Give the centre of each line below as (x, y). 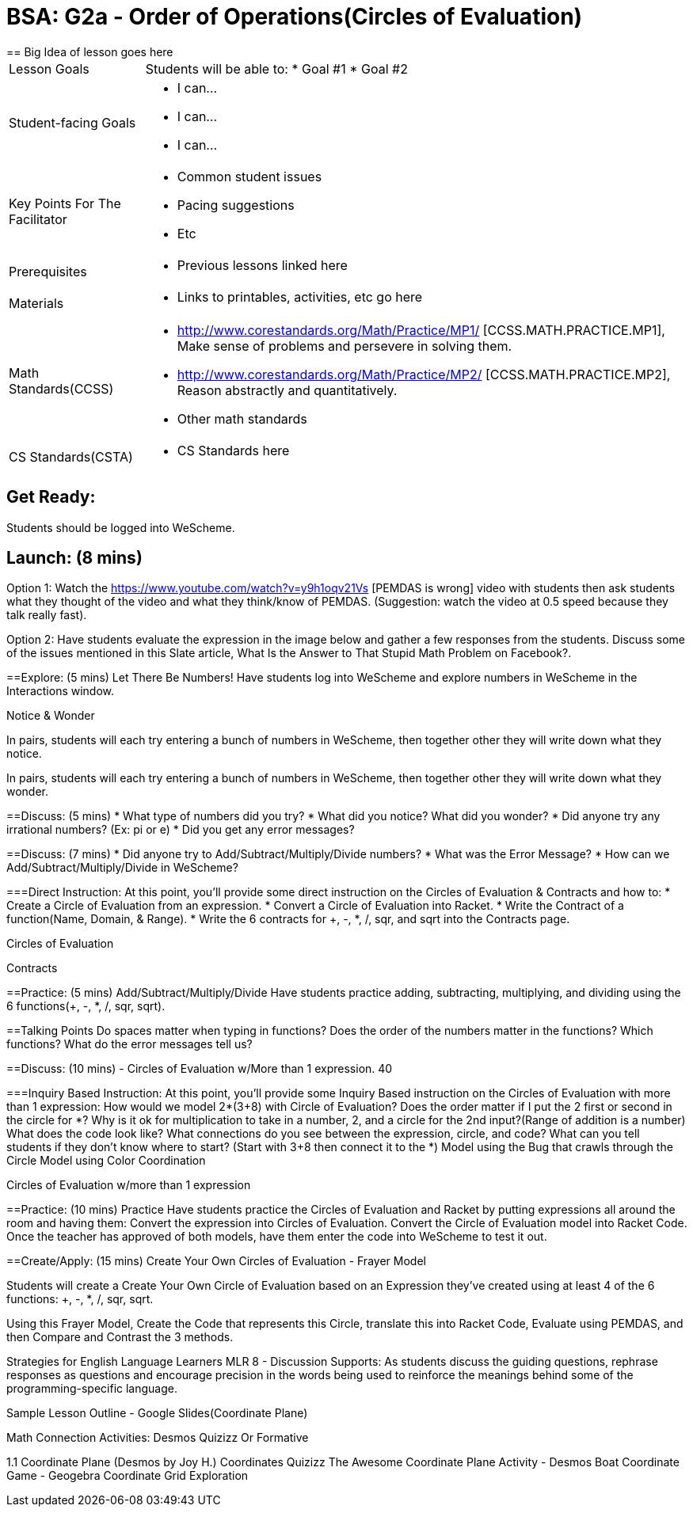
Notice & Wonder (51, 716)
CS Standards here (233, 450)
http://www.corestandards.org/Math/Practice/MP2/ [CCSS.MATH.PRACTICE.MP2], (424, 374)
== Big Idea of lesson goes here (90, 51)
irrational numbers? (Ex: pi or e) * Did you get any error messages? (181, 830)
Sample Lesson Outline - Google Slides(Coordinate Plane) (157, 1413)
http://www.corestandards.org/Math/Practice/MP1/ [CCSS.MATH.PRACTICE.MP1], (421, 330)
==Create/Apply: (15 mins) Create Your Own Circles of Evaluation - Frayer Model (216, 1261)
